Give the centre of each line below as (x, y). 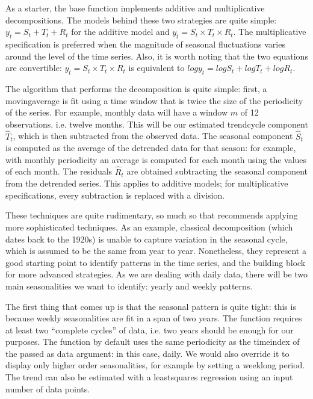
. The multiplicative (270, 32)
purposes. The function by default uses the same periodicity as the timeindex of (153, 342)
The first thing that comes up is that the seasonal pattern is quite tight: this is (151, 306)
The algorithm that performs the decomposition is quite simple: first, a (136, 88)
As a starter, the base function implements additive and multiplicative (135, 8)
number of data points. (48, 388)
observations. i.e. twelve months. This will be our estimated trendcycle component (157, 124)
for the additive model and (120, 32)
